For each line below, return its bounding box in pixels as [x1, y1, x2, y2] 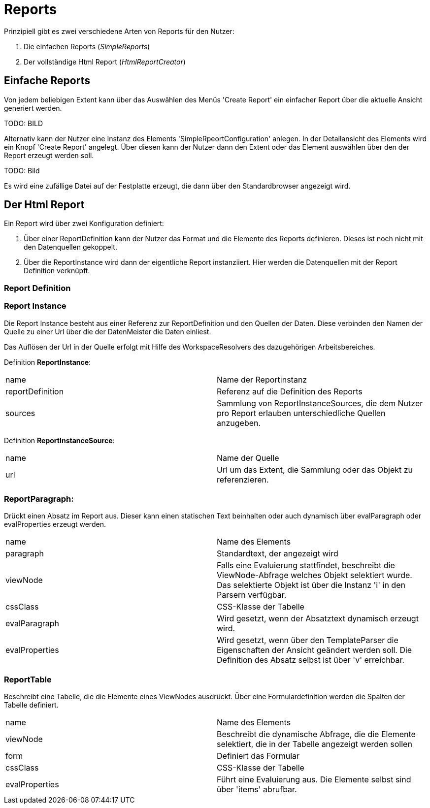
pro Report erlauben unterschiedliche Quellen [217, 408, 386, 418]
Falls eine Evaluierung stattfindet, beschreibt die [217, 560, 395, 571]
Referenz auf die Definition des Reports [217, 386, 363, 396]
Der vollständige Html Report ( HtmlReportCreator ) [24, 57, 186, 66]
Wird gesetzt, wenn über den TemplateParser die [217, 635, 398, 646]
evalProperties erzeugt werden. [4, 520, 106, 529]
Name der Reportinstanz [217, 374, 307, 385]
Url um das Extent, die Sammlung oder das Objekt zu [217, 464, 413, 475]
